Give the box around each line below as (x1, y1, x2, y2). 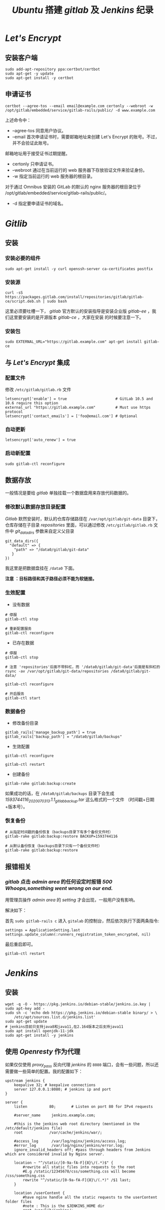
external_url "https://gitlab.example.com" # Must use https (5, 405, 151, 410)
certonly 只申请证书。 (12, 161, 57, 167)
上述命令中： (5, 117, 31, 123)
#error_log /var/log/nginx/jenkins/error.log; (14, 1143, 125, 1148)
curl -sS (5, 290, 23, 295)
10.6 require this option (5, 400, 58, 405)
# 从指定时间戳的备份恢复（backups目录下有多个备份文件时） (5, 830, 113, 835)
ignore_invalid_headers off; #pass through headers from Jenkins (14, 1147, 151, 1153)
